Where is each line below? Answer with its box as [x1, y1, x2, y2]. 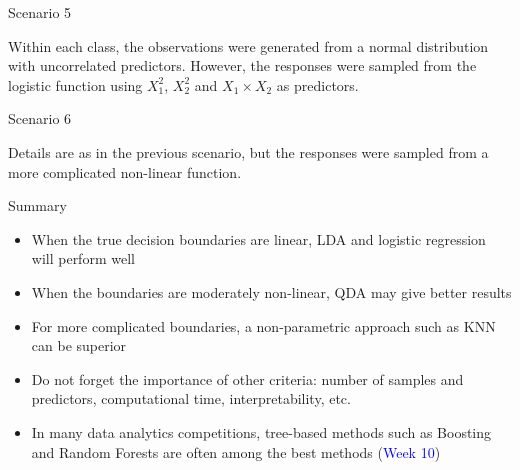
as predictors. [276, 74, 359, 95]
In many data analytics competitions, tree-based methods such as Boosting [31, 421, 492, 442]
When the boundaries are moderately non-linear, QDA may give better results [31, 281, 512, 302]
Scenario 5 [8, 2, 72, 22]
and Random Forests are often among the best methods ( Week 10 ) [31, 441, 441, 462]
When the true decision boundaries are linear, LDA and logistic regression [31, 228, 486, 249]
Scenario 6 [8, 108, 72, 129]
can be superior [31, 335, 127, 356]
